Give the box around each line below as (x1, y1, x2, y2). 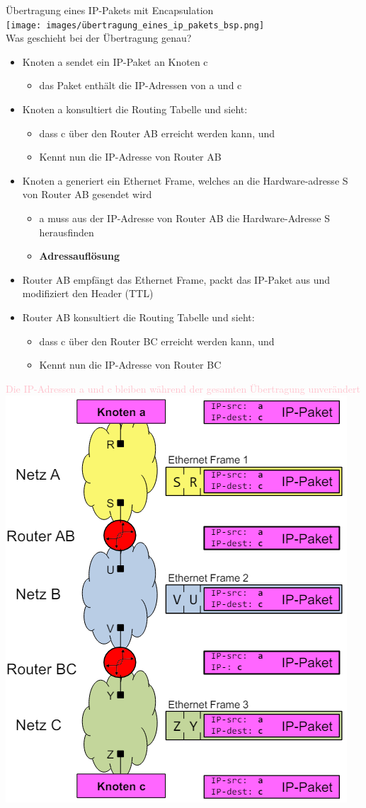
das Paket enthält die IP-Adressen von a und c (39, 78, 242, 93)
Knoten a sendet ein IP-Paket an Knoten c (22, 54, 208, 69)
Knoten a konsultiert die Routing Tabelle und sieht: (22, 102, 248, 117)
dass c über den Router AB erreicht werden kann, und (39, 125, 275, 140)
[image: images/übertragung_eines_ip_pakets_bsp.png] (6, 20, 265, 30)
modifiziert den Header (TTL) (22, 286, 154, 301)
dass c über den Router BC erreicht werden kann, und (39, 333, 275, 348)
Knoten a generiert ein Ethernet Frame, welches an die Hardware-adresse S (22, 173, 348, 187)
